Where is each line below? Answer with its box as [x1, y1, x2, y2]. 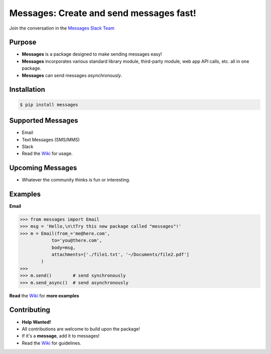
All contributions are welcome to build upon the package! [22, 326, 140, 332]
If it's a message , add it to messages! [22, 333, 100, 339]
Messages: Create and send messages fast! [9, 8, 197, 19]
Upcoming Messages [9, 163, 77, 172]
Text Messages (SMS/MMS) [22, 136, 80, 142]
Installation [9, 85, 45, 94]
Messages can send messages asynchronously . [22, 72, 122, 78]
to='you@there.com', [51, 238, 102, 243]
